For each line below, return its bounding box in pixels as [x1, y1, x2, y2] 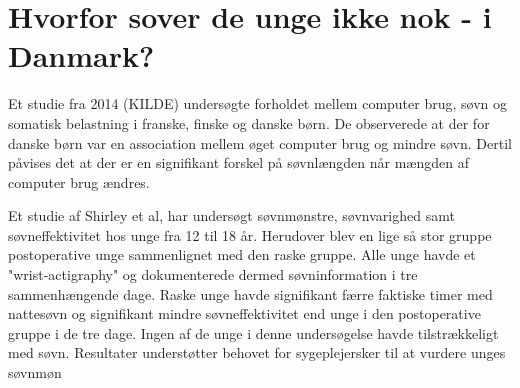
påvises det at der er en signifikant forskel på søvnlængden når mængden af [8, 152, 469, 173]
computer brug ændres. [8, 171, 150, 192]
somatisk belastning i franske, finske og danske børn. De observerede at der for [8, 112, 490, 133]
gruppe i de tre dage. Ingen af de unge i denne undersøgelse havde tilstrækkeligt [8, 322, 499, 343]
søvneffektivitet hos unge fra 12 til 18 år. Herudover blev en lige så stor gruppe [8, 224, 492, 245]
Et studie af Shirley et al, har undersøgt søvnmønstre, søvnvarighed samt [8, 205, 455, 226]
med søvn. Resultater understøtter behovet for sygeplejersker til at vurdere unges [8, 342, 506, 363]
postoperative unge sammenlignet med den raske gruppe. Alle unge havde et [8, 244, 476, 265]
